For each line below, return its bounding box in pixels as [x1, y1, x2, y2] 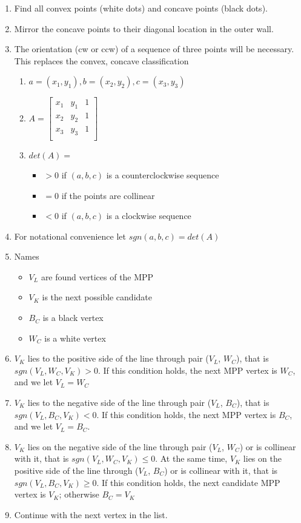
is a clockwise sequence [106, 209, 191, 222]
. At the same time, [155, 452, 228, 465]
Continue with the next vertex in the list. [14, 508, 168, 521]
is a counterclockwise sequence [106, 168, 219, 181]
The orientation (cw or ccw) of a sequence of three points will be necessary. [14, 42, 294, 55]
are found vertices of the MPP [41, 270, 154, 283]
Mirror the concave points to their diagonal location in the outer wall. [14, 22, 274, 35]
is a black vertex [42, 311, 104, 324]
